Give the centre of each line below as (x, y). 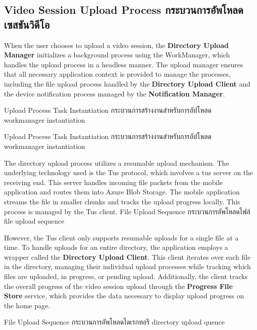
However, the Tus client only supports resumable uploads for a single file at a (121, 237)
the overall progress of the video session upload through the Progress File (118, 286)
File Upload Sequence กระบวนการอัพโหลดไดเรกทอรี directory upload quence (114, 322)
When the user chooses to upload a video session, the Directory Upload (116, 45)
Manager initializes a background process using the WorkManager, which (117, 55)
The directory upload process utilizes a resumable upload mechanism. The (117, 163)
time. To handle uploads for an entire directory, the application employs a (116, 247)
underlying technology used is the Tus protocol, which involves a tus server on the (128, 172)
